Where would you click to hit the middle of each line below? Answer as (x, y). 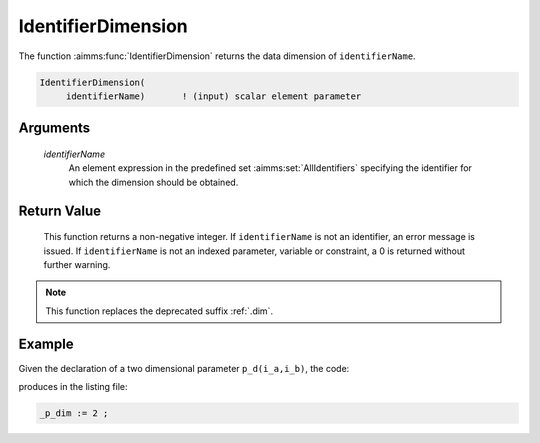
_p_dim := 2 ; (74, 413)
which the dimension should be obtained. (153, 182)
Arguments (54, 128)
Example (46, 344)
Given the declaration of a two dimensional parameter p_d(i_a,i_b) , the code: (184, 368)
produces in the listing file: (73, 386)
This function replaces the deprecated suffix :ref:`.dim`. (159, 311)
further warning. (77, 264)
